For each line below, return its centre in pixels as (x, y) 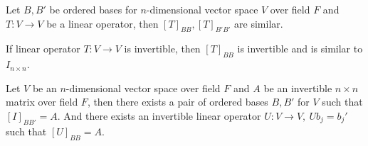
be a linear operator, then (102, 23)
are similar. (259, 23)
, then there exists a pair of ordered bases (178, 102)
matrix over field (42, 102)
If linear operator (43, 49)
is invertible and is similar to (300, 49)
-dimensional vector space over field (143, 88)
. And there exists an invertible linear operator (159, 115)
